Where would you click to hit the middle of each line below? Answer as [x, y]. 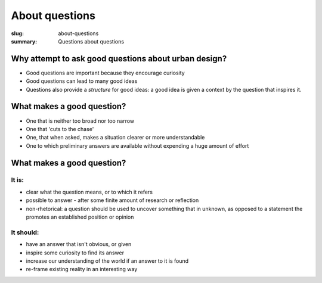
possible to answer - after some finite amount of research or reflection [112, 200]
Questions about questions [91, 41]
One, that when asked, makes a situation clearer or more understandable [115, 138]
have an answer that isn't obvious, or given [79, 244]
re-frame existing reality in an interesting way [82, 269]
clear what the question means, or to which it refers [89, 192]
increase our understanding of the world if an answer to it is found [107, 261]
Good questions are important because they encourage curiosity [105, 73]
